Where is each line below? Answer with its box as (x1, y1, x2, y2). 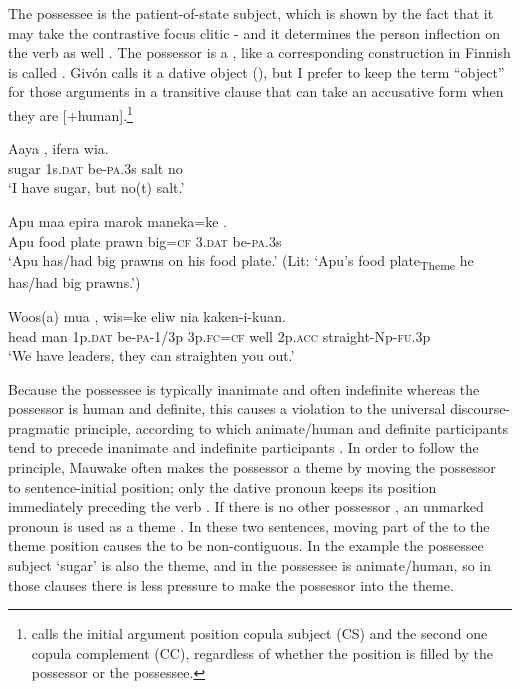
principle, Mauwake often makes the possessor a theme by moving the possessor (8, 457, 496, 478)
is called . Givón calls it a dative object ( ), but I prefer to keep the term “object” (8, 61, 505, 82)
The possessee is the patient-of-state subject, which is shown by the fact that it (8, 3, 494, 23)
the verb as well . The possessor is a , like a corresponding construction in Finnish (8, 42, 511, 63)
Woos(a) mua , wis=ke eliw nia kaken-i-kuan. (8, 305, 286, 326)
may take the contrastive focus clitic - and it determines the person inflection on (8, 22, 500, 43)
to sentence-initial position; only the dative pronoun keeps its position (8, 476, 437, 497)
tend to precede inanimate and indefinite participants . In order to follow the (8, 437, 479, 458)
